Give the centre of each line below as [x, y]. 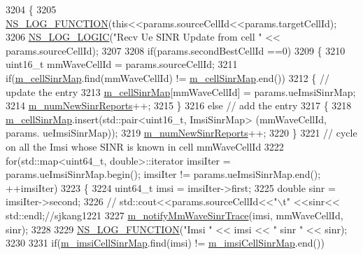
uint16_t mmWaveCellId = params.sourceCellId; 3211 [122, 64]
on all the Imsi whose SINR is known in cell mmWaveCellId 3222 [145, 146]
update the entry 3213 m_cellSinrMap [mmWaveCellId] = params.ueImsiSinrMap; [181, 91]
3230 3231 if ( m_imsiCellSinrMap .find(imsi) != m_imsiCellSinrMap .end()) [165, 243]
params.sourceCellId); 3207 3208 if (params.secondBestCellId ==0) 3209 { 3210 [176, 50]
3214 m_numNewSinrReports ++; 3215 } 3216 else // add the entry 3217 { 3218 [179, 105]
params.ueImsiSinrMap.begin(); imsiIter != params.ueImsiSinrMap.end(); [163, 174]
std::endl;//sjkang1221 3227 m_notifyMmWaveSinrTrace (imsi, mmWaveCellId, [175, 215]
